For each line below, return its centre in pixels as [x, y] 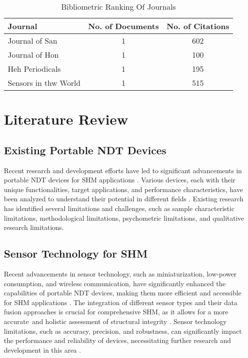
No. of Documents [124, 26]
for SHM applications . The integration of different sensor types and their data [121, 302]
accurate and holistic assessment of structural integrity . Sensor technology [115, 321]
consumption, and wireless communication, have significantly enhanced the [115, 283]
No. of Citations [198, 26]
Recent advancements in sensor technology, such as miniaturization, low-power [120, 273]
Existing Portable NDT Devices [85, 150]
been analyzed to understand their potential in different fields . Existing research [124, 199]
